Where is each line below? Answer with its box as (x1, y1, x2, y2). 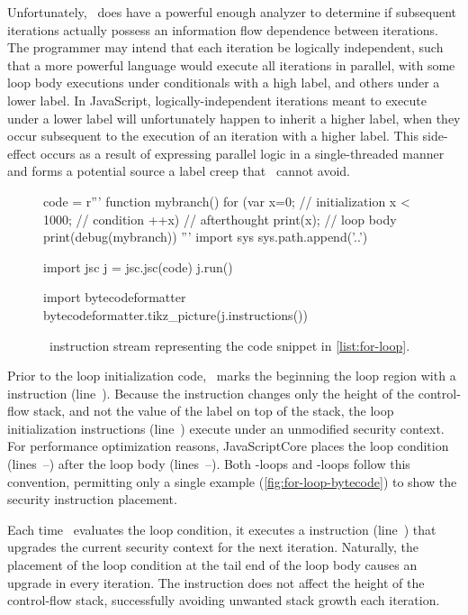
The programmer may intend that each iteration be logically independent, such (7, 38, 444, 57)
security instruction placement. (7, 490, 177, 509)
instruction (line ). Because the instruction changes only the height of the (7, 383, 415, 402)
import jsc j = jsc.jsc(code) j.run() (43, 257, 233, 276)
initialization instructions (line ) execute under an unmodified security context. (7, 418, 445, 437)
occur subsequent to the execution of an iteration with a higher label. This (7, 126, 418, 145)
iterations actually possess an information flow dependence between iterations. (7, 20, 438, 39)
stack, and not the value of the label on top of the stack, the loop (33, 401, 394, 420)
